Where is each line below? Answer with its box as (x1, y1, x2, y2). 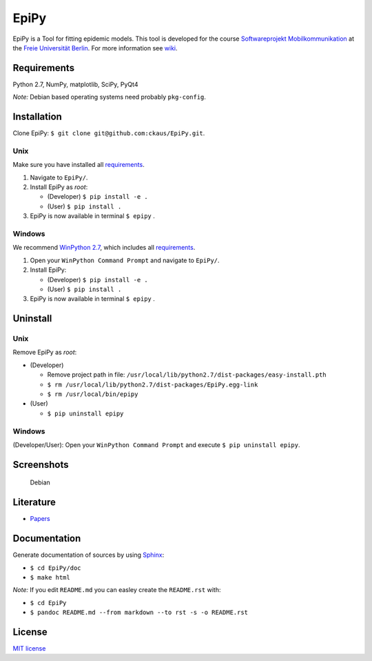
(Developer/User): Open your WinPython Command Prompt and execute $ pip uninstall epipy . (12, 440, 300, 448)
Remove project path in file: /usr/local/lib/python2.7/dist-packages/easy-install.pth (47, 371, 327, 379)
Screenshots (12, 459, 69, 471)
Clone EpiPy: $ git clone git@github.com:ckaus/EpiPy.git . (12, 129, 205, 137)
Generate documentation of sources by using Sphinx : (12, 551, 165, 559)
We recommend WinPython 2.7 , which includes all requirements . (12, 244, 196, 252)
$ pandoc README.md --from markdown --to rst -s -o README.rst (30, 609, 248, 617)
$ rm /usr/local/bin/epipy (47, 391, 138, 398)
